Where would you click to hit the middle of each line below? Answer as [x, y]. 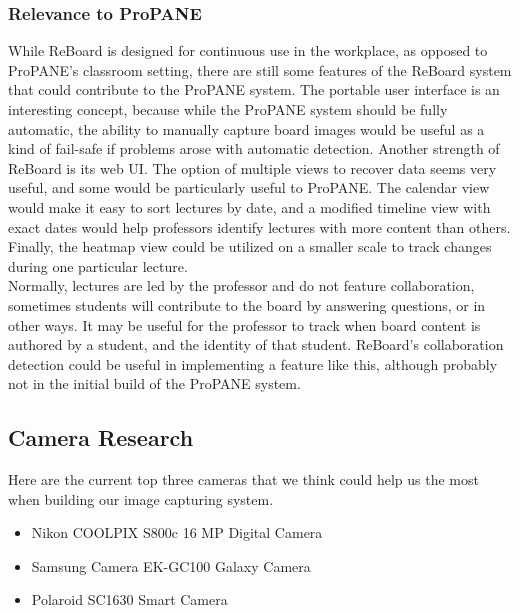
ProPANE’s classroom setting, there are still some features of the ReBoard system [260, 69]
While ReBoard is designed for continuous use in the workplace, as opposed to [248, 50]
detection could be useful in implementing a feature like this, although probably [253, 363]
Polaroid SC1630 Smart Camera [129, 599]
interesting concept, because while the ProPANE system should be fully [228, 109]
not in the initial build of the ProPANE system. [154, 383]
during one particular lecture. [98, 265]
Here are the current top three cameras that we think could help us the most [243, 479]
